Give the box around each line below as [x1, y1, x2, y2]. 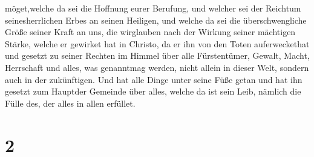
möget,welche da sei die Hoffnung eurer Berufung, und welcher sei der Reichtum [5, 2, 301, 14]
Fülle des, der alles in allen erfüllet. [5, 96, 136, 109]
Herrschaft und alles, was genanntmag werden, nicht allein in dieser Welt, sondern [5, 61, 309, 73]
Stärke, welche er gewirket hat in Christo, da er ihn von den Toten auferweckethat [5, 37, 310, 50]
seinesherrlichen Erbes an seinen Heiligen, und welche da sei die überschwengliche [5, 13, 307, 26]
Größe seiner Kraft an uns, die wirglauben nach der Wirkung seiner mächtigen [5, 25, 296, 38]
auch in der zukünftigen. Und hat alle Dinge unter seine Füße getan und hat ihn [5, 73, 303, 85]
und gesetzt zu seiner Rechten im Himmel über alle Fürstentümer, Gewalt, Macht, [5, 49, 310, 62]
